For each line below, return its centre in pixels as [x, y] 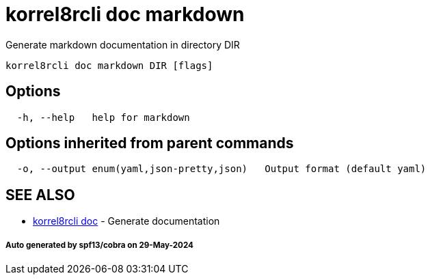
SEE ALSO [40, 195]
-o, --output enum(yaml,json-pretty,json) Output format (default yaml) [221, 169]
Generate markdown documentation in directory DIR [123, 44]
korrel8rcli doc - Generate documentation [126, 221]
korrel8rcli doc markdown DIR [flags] [109, 65]
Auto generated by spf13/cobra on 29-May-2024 [99, 245]
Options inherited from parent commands [150, 143]
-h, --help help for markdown [103, 117]
